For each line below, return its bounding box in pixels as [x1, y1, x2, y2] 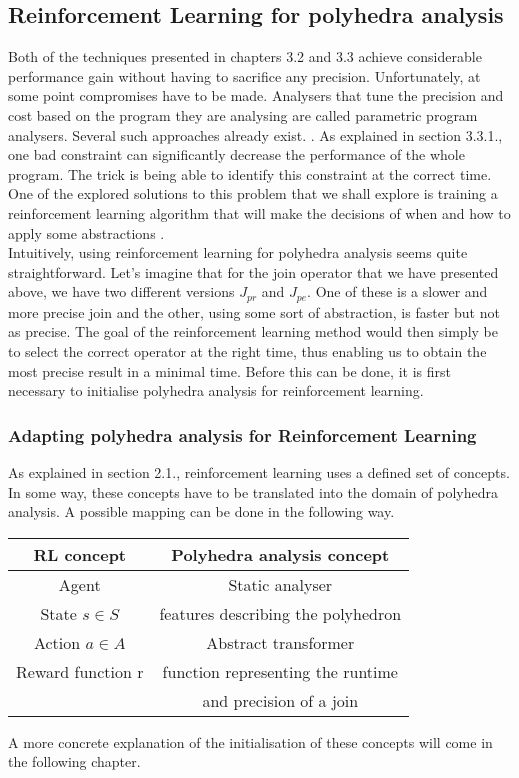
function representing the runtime [162, 659, 398, 683]
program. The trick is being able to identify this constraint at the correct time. [8, 163, 492, 184]
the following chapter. [8, 751, 141, 772]
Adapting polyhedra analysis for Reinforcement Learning [8, 422, 477, 447]
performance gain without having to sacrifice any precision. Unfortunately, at [8, 65, 481, 86]
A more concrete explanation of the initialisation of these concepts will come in [8, 731, 493, 752]
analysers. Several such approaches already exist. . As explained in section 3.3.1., [8, 124, 503, 145]
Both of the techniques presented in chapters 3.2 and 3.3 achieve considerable [8, 46, 482, 67]
